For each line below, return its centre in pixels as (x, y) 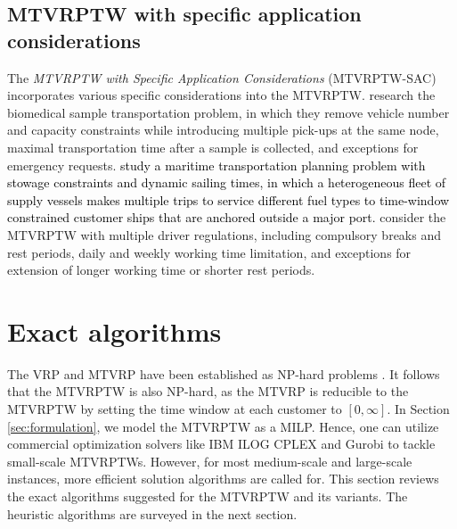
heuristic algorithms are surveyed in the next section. (152, 513)
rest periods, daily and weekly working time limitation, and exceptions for (209, 252)
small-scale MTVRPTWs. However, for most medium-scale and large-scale (210, 461)
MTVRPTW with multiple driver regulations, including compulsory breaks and (224, 234)
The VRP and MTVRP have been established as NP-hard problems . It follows (224, 373)
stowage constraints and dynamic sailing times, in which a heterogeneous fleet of (227, 182)
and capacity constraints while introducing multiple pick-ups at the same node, (223, 130)
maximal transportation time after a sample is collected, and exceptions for (213, 147)
